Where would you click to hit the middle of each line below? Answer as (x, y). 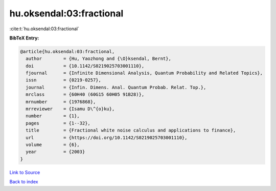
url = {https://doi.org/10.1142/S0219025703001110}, (107, 137)
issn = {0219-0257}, (64, 80)
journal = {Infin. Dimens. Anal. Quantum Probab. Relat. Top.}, (116, 87)
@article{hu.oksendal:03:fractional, (67, 51)
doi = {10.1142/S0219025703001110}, (85, 66)
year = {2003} (55, 152)
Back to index (24, 182)
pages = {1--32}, (58, 123)
